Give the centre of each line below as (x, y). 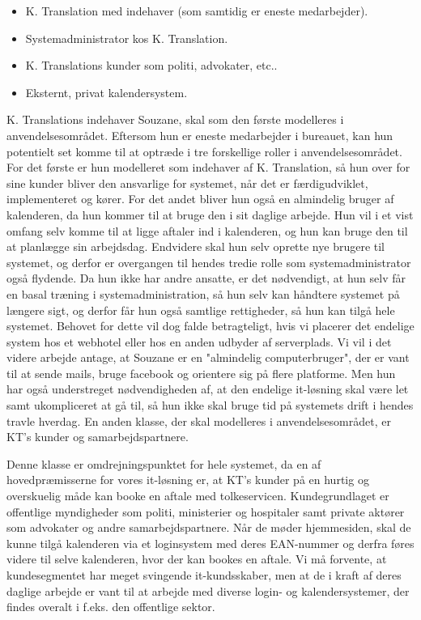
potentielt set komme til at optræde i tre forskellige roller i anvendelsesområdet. (204, 151)
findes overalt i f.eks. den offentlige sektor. (111, 607)
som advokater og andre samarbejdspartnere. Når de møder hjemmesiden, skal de (209, 527)
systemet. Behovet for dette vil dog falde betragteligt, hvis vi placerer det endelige (210, 326)
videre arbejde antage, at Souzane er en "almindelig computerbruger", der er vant (208, 357)
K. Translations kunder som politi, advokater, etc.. (151, 65)
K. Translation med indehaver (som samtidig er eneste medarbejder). (197, 11)
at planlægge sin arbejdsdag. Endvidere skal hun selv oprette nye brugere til (196, 246)
